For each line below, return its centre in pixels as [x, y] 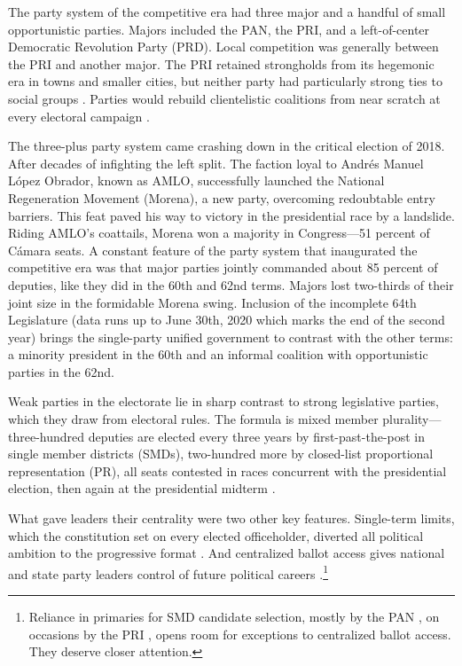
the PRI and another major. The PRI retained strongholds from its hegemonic [221, 63]
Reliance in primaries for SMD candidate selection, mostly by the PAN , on [234, 617]
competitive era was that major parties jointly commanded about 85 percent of [223, 267]
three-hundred [47, 436]
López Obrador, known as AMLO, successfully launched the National [196, 180]
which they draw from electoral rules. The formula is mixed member [193, 419]
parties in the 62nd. [61, 371]
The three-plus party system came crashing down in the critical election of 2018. [227, 146]
